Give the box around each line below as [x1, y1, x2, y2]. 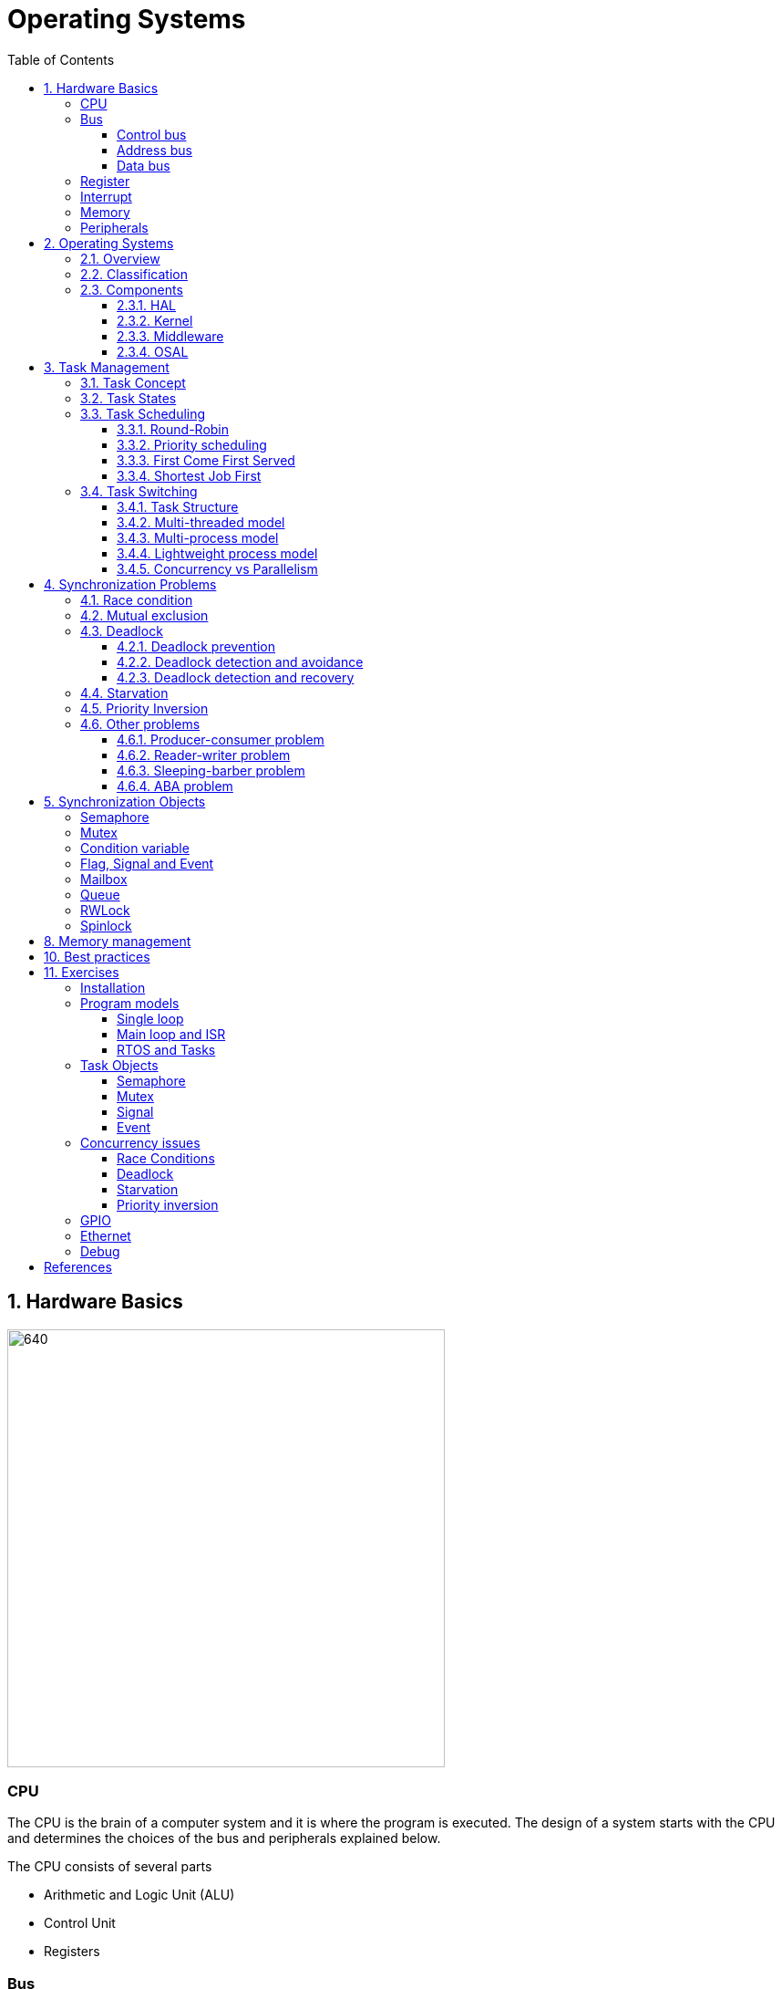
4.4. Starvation [80, 684, 169, 701]
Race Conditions [117, 1150, 215, 1166]
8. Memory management [44, 932, 191, 949]
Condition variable [80, 839, 190, 856]
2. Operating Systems [44, 234, 174, 251]
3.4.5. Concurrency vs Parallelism [117, 560, 318, 577]
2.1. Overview [80, 250, 160, 266]
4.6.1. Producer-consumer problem [117, 731, 324, 747]
